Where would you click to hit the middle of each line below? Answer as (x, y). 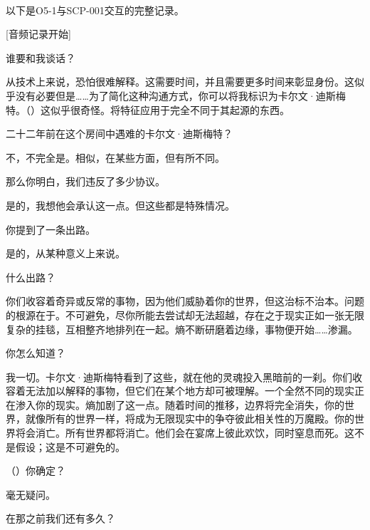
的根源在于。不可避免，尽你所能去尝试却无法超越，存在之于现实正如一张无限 (185, 315)
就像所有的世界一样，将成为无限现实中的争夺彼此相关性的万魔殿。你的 (190, 419)
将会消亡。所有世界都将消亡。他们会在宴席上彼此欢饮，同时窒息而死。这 (185, 433)
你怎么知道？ (36, 353)
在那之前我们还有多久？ (60, 518)
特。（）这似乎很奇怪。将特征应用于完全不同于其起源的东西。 (148, 109)
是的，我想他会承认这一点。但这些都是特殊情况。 (120, 205)
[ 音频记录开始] (38, 34)
